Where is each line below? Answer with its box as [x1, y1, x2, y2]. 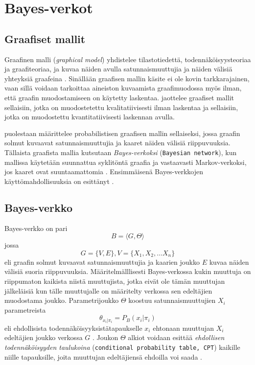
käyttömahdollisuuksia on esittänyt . [4, 176, 114, 186]
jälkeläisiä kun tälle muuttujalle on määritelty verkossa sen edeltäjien [4, 285, 212, 296]
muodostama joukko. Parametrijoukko [4, 295, 119, 305]
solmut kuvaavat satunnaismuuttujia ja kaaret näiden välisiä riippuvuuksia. [4, 137, 231, 148]
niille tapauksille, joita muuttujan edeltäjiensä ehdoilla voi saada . [4, 351, 202, 362]
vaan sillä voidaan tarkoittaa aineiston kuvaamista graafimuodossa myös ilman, [4, 83, 242, 93]
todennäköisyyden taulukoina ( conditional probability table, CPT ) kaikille [4, 342, 240, 352]
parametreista [4, 304, 46, 315]
